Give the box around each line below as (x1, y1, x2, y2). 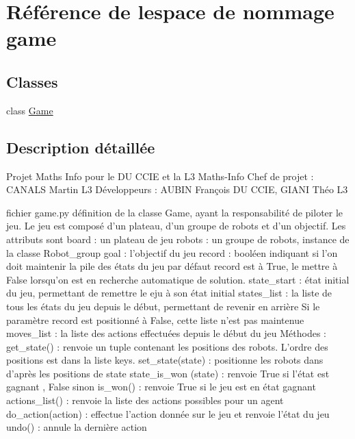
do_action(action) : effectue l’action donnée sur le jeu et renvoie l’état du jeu (6, 406, 330, 421)
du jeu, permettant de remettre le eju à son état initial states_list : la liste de (6, 286, 332, 300)
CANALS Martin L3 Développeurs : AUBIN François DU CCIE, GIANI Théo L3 (6, 182, 348, 197)
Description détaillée (6, 136, 155, 158)
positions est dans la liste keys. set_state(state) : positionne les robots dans (6, 353, 324, 367)
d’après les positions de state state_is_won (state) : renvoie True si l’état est (6, 366, 330, 380)
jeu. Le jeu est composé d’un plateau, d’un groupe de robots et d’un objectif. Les (6, 218, 346, 233)
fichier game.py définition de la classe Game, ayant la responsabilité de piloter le (6, 205, 343, 219)
